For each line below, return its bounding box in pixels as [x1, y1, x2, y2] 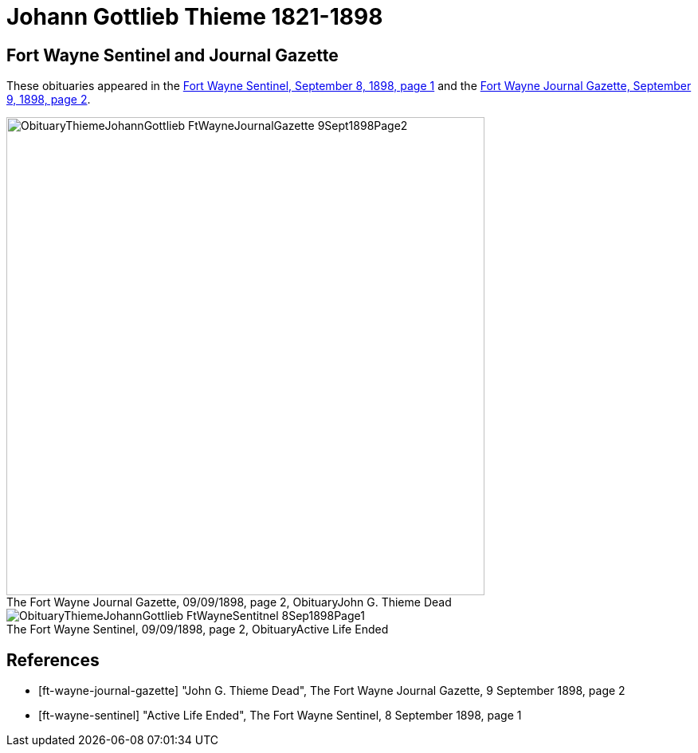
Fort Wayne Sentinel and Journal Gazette [6, 45, 339, 65]
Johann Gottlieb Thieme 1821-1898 [6, 3, 383, 30]
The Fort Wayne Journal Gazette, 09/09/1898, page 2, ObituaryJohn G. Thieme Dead [6, 595, 452, 610]
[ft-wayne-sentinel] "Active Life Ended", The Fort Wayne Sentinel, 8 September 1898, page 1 [38, 708, 522, 723]
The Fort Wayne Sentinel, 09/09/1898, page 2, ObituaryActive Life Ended [6, 622, 389, 637]
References [6, 649, 100, 670]
